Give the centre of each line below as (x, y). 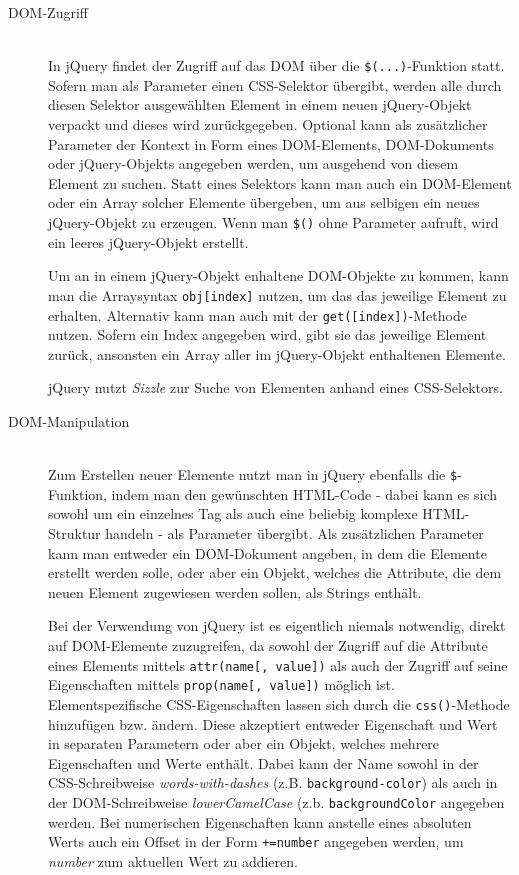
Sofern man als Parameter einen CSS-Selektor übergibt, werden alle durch (275, 84)
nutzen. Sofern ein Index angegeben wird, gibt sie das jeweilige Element (267, 334)
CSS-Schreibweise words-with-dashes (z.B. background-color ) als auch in (273, 782)
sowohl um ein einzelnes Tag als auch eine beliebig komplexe (233, 513)
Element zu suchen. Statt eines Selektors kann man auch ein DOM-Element (280, 182)
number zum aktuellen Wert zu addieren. (173, 860)
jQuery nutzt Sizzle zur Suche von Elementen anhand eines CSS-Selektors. (275, 387)
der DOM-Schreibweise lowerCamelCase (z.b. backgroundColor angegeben (276, 801)
